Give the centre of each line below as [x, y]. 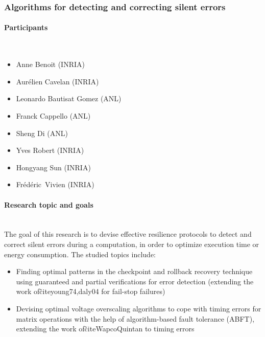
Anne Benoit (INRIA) [50, 64]
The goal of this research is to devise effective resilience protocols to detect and [128, 234]
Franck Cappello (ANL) [53, 116]
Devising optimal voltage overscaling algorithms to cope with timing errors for [139, 308]
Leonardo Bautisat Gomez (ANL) [69, 98]
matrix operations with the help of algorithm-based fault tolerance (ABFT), [135, 318]
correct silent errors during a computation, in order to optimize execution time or [132, 244]
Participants [26, 27]
